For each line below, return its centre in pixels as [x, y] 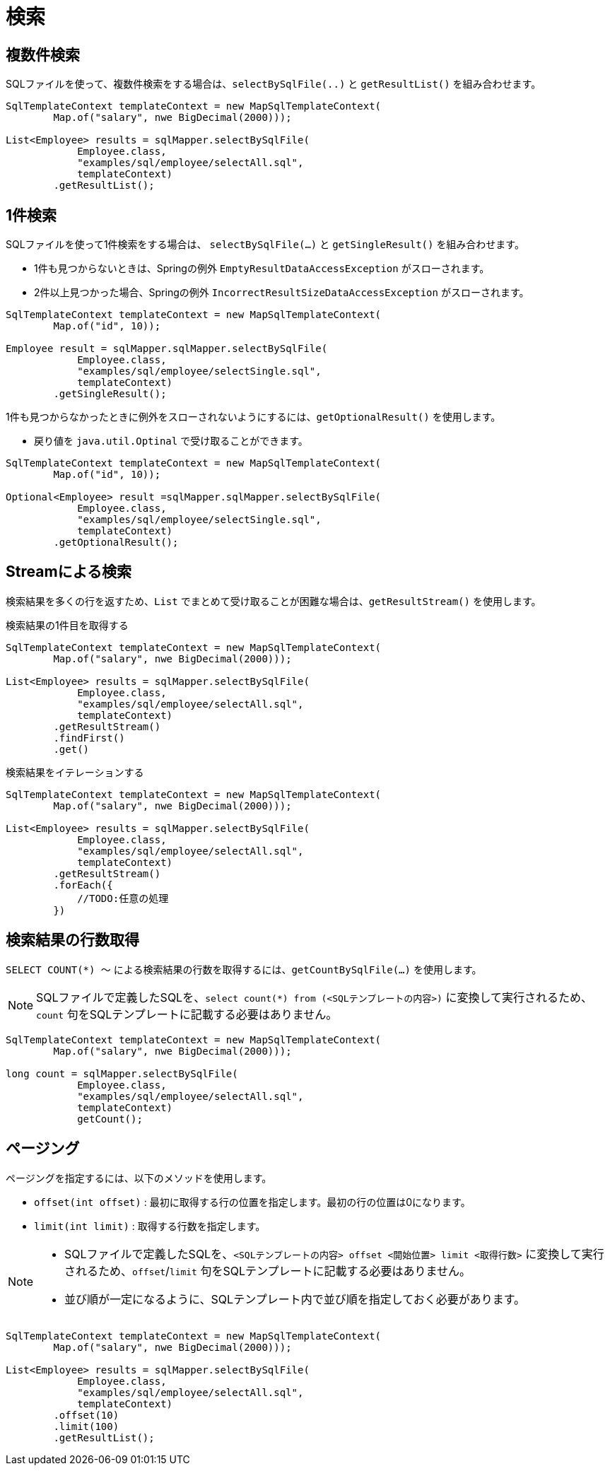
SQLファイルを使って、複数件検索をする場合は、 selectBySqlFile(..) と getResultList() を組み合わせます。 [274, 84]
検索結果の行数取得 [72, 940]
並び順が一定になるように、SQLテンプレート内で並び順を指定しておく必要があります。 [295, 1299]
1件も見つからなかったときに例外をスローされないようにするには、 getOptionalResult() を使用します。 [253, 417]
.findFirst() [89, 738]
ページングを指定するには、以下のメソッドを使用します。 [139, 1178]
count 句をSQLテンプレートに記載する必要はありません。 [187, 1014]
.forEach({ [83, 885]
